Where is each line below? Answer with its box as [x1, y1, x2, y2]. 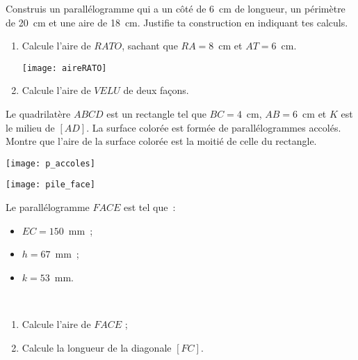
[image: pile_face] [6, 180, 95, 190]
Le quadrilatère [6, 107, 71, 121]
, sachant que [122, 38, 178, 53]
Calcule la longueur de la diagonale [22, 340, 172, 354]
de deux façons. [123, 83, 189, 97]
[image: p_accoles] [6, 158, 95, 169]
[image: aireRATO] [22, 63, 107, 73]
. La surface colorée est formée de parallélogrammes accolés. [86, 120, 341, 134]
